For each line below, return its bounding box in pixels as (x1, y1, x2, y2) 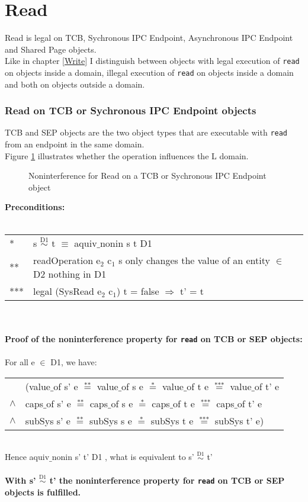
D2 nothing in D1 (33, 266, 107, 281)
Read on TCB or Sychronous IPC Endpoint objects (5, 103, 256, 118)
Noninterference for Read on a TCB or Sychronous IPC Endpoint (28, 169, 267, 182)
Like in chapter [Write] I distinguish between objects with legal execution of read (5, 54, 300, 67)
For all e (5, 356, 35, 368)
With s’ (5, 474, 36, 486)
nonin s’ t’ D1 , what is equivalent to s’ (52, 450, 194, 463)
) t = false (116, 284, 159, 298)
